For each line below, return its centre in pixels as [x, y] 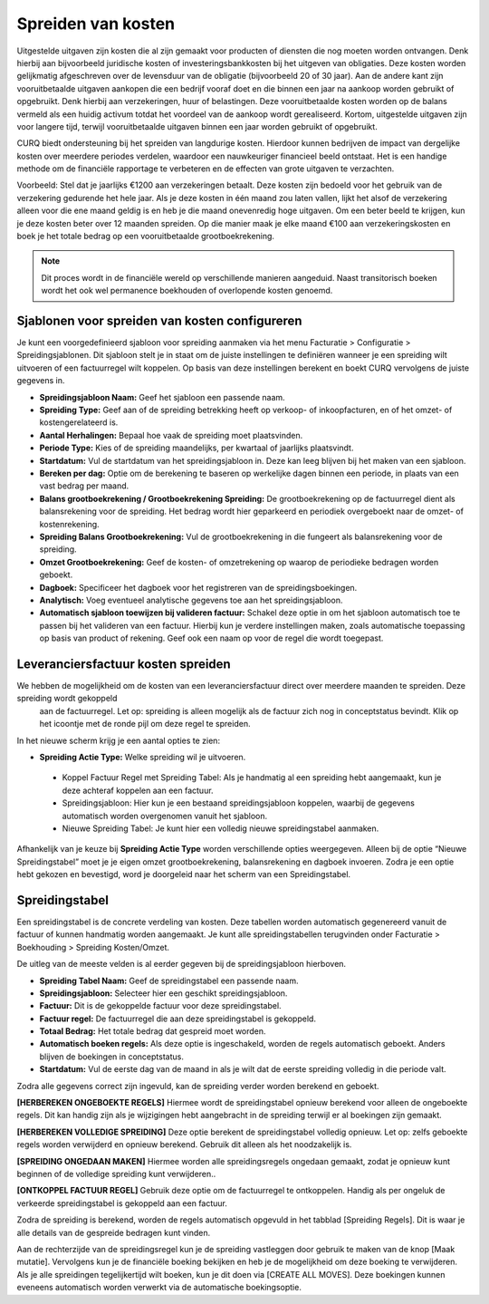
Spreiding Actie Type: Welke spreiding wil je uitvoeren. [143, 757]
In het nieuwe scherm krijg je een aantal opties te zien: [119, 740]
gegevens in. [41, 381]
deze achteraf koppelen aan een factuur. [138, 790]
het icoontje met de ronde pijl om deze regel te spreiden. [145, 724]
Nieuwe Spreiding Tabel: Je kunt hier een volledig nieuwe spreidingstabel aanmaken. [221, 828]
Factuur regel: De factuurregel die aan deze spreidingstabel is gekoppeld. [178, 1019]
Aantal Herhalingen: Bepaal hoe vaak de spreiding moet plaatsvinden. [171, 435]
